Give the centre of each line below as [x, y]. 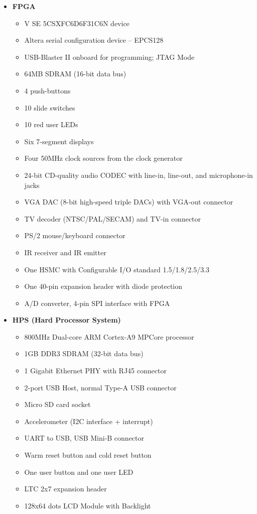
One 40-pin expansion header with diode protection [103, 286]
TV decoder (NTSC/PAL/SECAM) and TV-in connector [113, 218]
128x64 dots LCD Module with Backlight [88, 505]
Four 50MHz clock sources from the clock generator [103, 158]
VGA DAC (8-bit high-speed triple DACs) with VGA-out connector [129, 202]
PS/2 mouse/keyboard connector [75, 235]
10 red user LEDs [51, 124]
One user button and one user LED [79, 472]
